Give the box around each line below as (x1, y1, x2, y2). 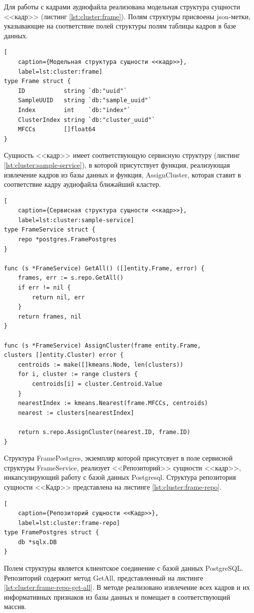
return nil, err (32, 293, 85, 301)
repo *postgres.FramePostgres (18, 236, 117, 243)
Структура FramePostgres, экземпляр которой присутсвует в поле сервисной (4, 453, 233, 463)
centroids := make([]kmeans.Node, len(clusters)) (18, 361, 184, 368)
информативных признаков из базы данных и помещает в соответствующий (4, 591, 230, 602)
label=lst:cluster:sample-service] (18, 216, 134, 224)
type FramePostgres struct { (4, 529, 99, 536)
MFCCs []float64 (18, 126, 96, 133)
